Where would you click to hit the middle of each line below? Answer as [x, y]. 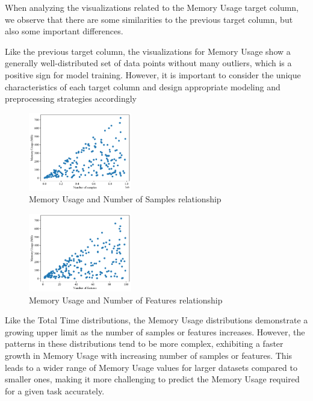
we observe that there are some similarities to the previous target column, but [149, 19]
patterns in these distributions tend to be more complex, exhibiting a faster [144, 343]
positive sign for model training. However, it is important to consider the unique [153, 74]
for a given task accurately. [55, 390]
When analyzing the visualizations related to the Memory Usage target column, [152, 7]
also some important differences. [64, 31]
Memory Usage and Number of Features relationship [126, 300]
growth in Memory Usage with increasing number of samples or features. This [149, 356]
